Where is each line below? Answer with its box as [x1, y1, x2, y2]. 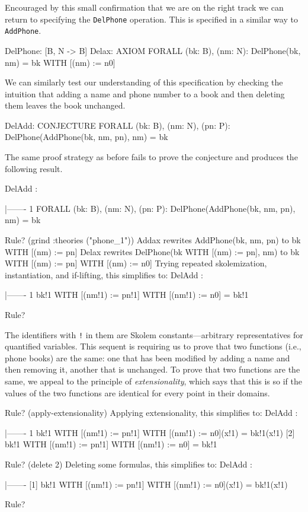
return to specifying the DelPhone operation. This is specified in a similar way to [5, 12, 298, 25]
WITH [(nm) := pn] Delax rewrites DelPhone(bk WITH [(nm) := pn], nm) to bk [5, 245, 300, 257]
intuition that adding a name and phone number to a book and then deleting [5, 87, 285, 100]
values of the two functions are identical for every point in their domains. [5, 386, 270, 399]
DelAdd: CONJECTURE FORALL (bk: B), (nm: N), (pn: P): [5, 119, 230, 131]
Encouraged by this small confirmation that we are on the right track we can [5, 1, 284, 13]
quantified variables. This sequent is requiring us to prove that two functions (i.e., [5, 340, 301, 352]
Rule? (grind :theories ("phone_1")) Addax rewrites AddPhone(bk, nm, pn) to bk [5, 234, 301, 246]
